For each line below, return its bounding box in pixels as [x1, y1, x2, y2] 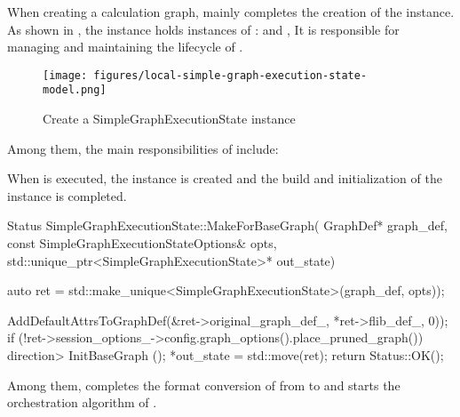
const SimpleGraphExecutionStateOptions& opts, [7, 234, 277, 253]
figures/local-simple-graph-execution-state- [93, 68, 368, 82]
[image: [43, 68, 88, 82]
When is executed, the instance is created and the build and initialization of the [7, 169, 442, 188]
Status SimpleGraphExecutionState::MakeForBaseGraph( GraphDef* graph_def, [7, 216, 448, 235]
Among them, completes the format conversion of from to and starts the [7, 375, 401, 394]
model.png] [43, 84, 107, 97]
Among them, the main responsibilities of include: [7, 139, 279, 157]
